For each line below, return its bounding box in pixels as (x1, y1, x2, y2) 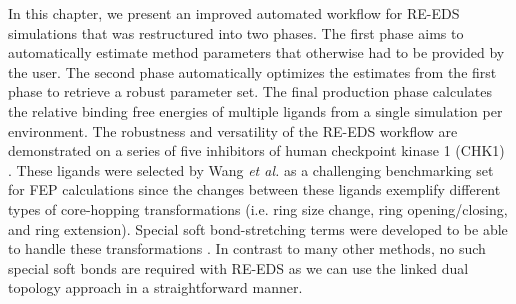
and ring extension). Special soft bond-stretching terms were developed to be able (8, 218, 508, 239)
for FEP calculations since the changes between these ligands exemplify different (8, 179, 501, 200)
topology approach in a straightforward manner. (8, 277, 303, 298)
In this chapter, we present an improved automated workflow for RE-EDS (8, 3, 460, 23)
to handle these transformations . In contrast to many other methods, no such (8, 238, 486, 259)
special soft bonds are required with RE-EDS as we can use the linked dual (8, 257, 469, 278)
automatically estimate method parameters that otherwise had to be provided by (8, 42, 505, 63)
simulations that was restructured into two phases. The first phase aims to (8, 22, 464, 43)
